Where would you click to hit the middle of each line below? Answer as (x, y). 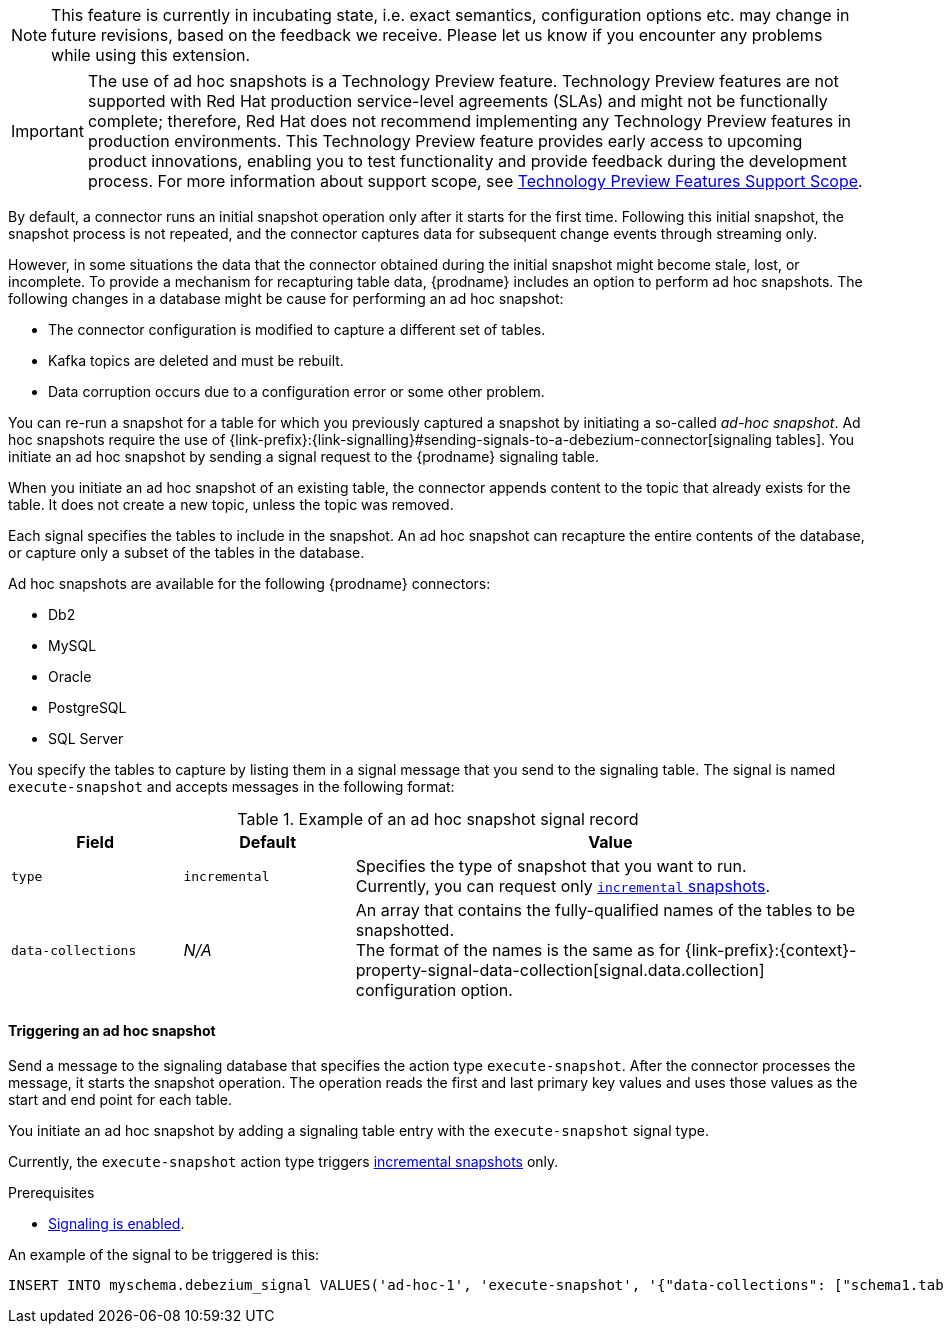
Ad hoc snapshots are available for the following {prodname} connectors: (249, 583)
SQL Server (86, 738)
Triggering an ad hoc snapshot (112, 1030)
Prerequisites (51, 1193)
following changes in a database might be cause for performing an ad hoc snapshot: (286, 298)
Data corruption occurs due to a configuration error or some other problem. (296, 391)
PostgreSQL (87, 707)
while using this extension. (151, 55)
